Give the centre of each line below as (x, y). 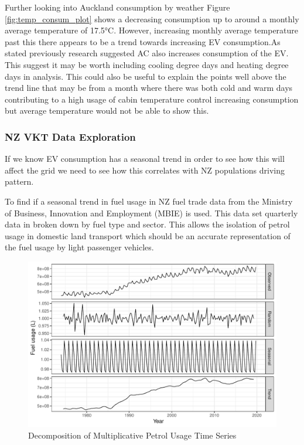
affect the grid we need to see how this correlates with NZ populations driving (145, 170)
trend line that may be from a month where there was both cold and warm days (149, 88)
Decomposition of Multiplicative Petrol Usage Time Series (132, 435)
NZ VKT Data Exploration (70, 136)
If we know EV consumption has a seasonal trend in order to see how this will (145, 159)
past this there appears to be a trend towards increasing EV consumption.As (143, 41)
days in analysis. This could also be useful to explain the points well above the (146, 76)
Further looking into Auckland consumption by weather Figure (117, 7)
